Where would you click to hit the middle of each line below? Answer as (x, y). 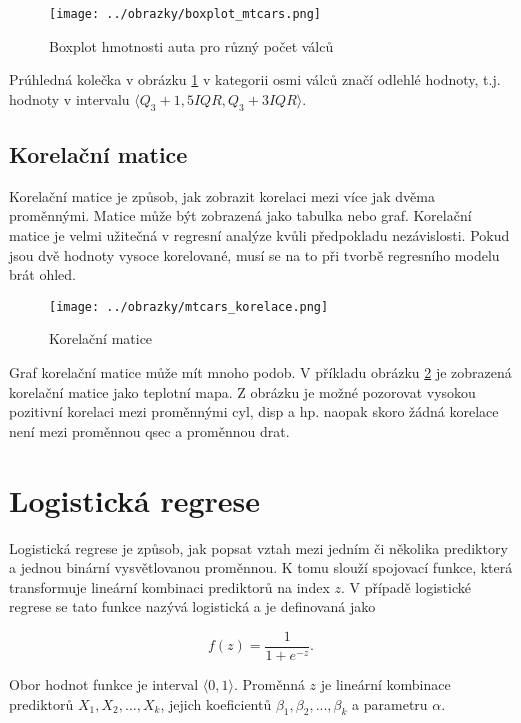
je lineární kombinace (385, 684)
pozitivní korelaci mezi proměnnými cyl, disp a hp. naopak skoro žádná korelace (254, 411)
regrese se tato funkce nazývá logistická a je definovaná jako (192, 606)
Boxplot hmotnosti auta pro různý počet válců (191, 45)
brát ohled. (42, 274)
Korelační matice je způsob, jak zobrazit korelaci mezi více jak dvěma (222, 195)
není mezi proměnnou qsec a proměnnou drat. (149, 430)
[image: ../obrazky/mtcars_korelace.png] (189, 306)
